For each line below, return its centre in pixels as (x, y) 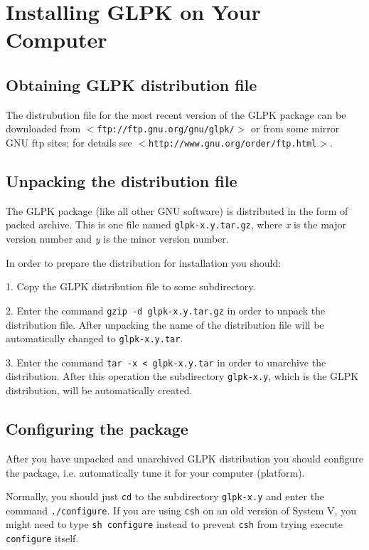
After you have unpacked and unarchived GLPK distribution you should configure (184, 458)
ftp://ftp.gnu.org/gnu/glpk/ (166, 130)
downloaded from (43, 128)
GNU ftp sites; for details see (69, 143)
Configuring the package (97, 429)
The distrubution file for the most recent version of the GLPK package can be (176, 114)
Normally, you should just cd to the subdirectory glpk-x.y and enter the (165, 496)
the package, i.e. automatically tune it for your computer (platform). (155, 472)
